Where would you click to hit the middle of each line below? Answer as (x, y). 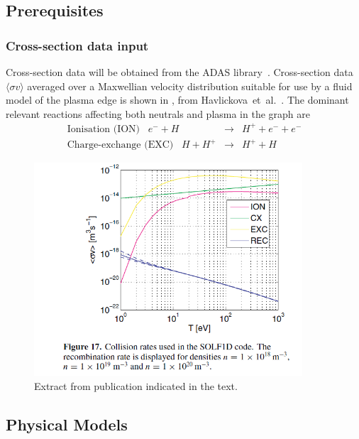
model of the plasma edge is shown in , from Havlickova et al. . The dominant (177, 100)
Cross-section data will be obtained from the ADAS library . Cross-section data (179, 72)
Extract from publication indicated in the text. (136, 385)
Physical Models (67, 424)
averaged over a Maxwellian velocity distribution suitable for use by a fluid (190, 86)
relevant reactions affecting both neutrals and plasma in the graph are (158, 113)
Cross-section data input (77, 45)
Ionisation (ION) (104, 129)
